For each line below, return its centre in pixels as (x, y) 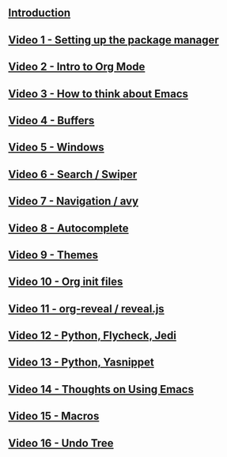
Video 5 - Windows (56, 147)
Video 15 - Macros (54, 416)
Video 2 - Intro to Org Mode (77, 67)
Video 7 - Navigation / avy (74, 201)
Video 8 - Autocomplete (68, 228)
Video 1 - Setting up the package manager (114, 40)
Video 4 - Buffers (51, 121)
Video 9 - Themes (53, 255)
